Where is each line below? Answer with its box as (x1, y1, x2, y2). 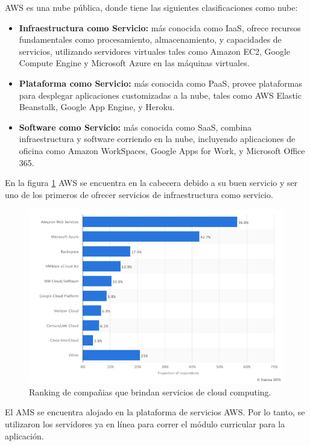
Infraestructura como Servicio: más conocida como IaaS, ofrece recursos (19, 21, 301, 34)
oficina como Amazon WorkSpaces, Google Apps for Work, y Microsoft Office (19, 144, 305, 156)
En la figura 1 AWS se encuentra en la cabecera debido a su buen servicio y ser (5, 176, 298, 189)
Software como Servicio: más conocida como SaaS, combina (19, 120, 252, 133)
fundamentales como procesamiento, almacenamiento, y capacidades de (19, 33, 282, 46)
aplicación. (5, 429, 44, 442)
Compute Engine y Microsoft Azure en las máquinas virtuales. (19, 57, 250, 69)
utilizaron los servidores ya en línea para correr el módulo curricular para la (5, 417, 285, 430)
